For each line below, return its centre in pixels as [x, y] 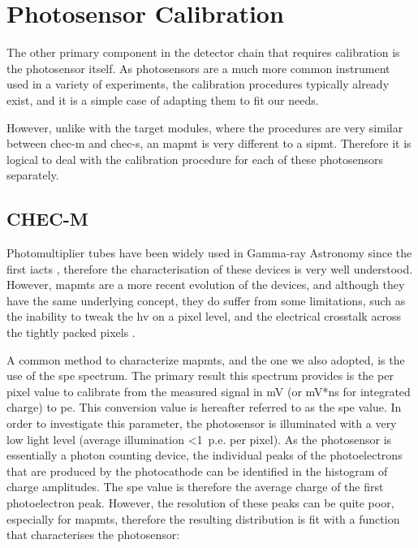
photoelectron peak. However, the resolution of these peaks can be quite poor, [200, 502]
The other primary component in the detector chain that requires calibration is [203, 52]
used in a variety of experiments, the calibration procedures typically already [198, 84]
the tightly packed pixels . [71, 332]
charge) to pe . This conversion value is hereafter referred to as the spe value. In [204, 407]
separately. [33, 175]
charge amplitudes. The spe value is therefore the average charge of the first [195, 487]
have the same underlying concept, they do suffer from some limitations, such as [206, 300]
